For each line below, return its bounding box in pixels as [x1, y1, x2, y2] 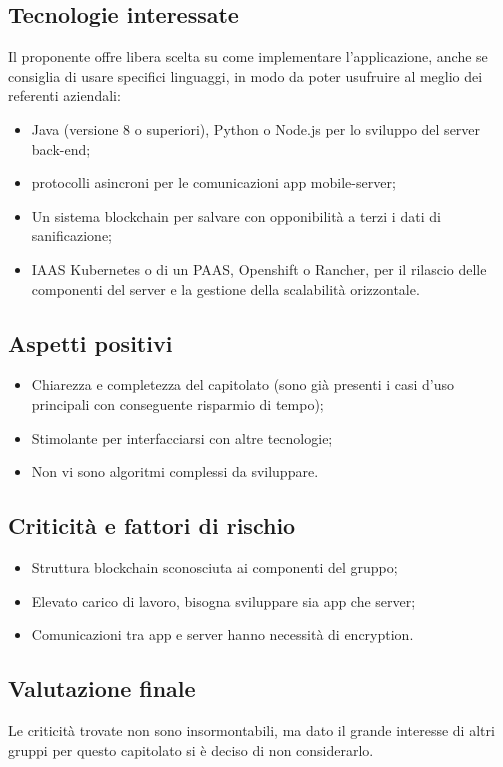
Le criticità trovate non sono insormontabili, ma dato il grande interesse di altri [8, 719, 495, 740]
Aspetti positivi [8, 327, 173, 358]
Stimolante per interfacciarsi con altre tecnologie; [31, 427, 333, 448]
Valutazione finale [8, 673, 196, 704]
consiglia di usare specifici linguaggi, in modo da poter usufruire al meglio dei [8, 65, 483, 86]
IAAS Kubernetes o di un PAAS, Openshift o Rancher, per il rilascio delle [31, 258, 487, 279]
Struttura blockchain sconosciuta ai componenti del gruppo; [31, 556, 398, 577]
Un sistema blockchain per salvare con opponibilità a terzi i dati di [31, 205, 441, 226]
